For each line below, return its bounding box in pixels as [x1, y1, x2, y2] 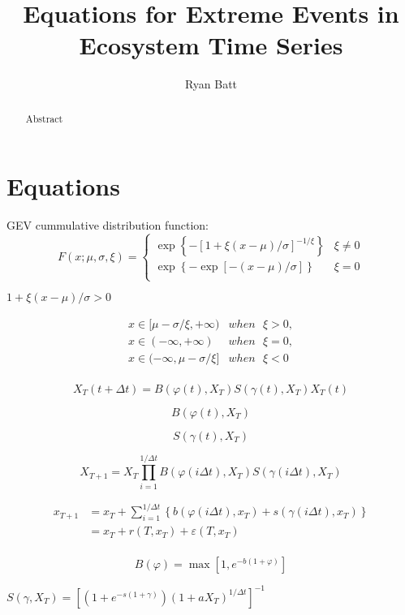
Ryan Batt [184, 75, 238, 92]
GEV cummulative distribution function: [6, 217, 209, 234]
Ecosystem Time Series [79, 28, 343, 62]
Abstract [25, 111, 63, 125]
